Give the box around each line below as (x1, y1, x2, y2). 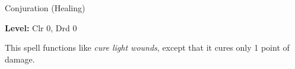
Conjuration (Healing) (5, 2, 85, 14)
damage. (5, 52, 35, 65)
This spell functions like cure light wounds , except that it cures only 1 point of (5, 41, 290, 54)
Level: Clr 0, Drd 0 (5, 21, 77, 34)
